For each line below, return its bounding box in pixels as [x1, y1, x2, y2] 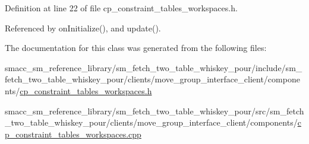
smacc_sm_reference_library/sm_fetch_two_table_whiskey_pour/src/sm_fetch [5, 104, 304, 117]
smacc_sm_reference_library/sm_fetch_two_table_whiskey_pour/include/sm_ [5, 61, 302, 73]
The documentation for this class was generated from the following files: [5, 41, 267, 54]
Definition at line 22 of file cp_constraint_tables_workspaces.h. [5, 2, 238, 14]
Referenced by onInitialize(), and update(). [5, 21, 161, 34]
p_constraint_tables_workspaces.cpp [5, 127, 141, 140]
